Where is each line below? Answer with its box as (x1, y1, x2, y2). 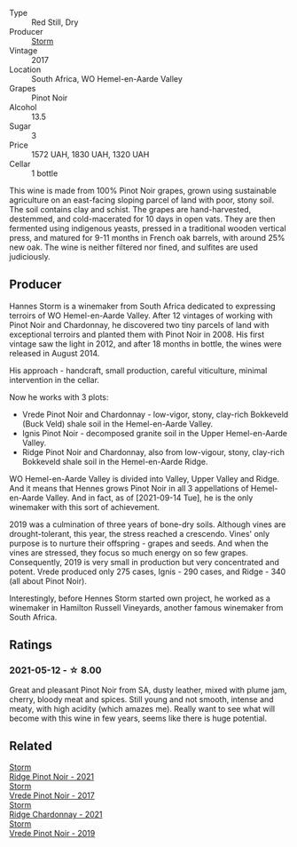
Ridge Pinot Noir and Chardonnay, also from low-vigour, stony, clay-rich (21, 446, 285, 457)
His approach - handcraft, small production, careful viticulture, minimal (9, 364, 268, 376)
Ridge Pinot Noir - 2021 (9, 771, 95, 782)
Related (9, 738, 53, 754)
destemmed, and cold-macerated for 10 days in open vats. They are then (9, 213, 276, 224)
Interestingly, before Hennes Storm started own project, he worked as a (9, 593, 270, 603)
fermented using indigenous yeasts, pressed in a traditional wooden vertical (9, 223, 286, 234)
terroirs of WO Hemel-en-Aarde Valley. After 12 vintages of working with (9, 310, 273, 321)
